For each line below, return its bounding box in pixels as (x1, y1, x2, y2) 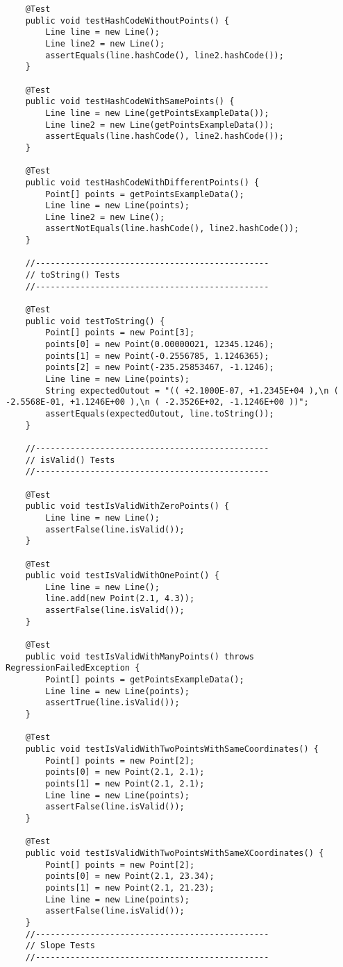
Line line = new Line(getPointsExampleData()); (45, 108, 269, 118)
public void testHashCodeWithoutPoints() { (25, 15, 230, 26)
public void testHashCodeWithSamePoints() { (25, 96, 235, 107)
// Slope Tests (25, 941, 95, 951)
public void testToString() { (25, 316, 165, 326)
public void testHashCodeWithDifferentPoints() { (25, 177, 260, 187)
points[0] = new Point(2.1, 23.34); (45, 871, 215, 882)
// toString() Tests (25, 270, 120, 280)
